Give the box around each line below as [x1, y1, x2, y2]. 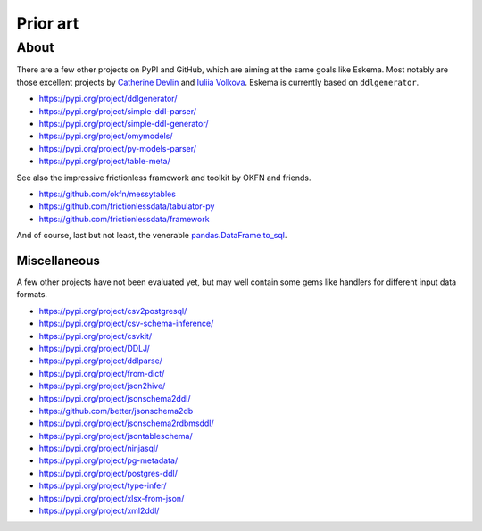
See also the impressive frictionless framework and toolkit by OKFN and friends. [16, 172, 312, 183]
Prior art [16, 13, 79, 33]
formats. [16, 289, 48, 300]
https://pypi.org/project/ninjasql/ [38, 443, 159, 454]
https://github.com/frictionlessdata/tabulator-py [38, 201, 215, 212]
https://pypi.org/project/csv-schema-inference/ [38, 318, 214, 329]
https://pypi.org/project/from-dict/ [38, 368, 165, 378]
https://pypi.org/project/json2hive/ [38, 380, 166, 392]
